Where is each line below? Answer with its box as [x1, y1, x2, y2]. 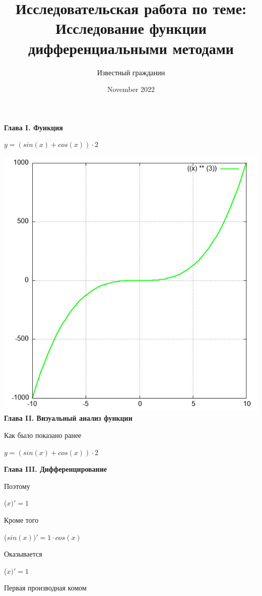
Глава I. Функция [4, 122, 63, 132]
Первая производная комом [4, 582, 87, 593]
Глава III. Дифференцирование [4, 464, 107, 474]
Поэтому [4, 480, 30, 491]
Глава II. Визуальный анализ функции [4, 413, 133, 423]
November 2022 [107, 84, 155, 94]
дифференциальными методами [28, 37, 234, 58]
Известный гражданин [97, 67, 165, 77]
